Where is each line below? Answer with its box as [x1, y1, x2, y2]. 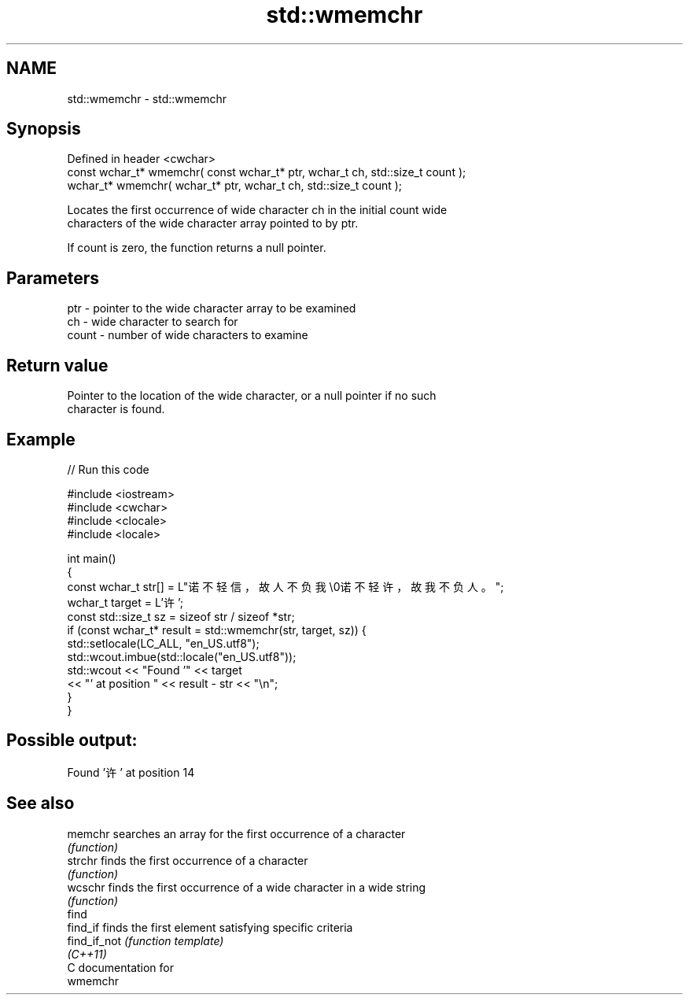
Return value [6, 355, 109, 375]
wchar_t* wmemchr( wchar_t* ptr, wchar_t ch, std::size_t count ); [67, 179, 403, 193]
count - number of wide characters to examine [67, 328, 308, 342]
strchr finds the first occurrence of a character [67, 853, 308, 867]
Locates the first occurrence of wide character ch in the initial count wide [67, 203, 448, 217]
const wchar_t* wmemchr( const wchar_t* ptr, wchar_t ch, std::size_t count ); [67, 165, 466, 179]
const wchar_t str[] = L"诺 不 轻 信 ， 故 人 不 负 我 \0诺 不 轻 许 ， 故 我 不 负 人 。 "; [67, 579, 504, 593]
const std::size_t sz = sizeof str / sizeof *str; [67, 609, 295, 623]
